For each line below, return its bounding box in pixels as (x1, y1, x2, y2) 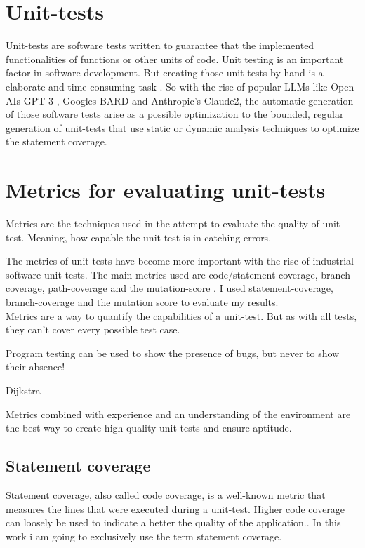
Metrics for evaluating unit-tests (6, 175, 326, 204)
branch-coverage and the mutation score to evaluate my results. (6, 294, 279, 309)
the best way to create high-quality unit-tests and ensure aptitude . (6, 420, 292, 435)
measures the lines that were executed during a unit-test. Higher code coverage (6, 501, 345, 516)
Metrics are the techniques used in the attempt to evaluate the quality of (6, 216, 319, 230)
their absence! (6, 359, 65, 374)
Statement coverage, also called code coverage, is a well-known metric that (6, 487, 326, 502)
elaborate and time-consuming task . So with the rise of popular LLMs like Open (6, 79, 354, 93)
